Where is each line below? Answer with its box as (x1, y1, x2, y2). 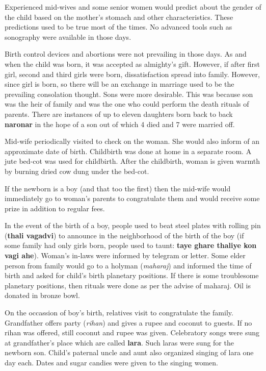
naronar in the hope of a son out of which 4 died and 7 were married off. (5, 118, 235, 129)
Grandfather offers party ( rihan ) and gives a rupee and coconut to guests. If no (5, 317, 252, 328)
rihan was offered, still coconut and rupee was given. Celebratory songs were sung (5, 327, 259, 338)
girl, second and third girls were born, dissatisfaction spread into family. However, (5, 68, 260, 79)
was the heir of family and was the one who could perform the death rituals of (5, 98, 249, 109)
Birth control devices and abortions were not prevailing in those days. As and (5, 48, 247, 59)
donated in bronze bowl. (5, 290, 80, 301)
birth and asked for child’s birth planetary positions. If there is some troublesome (5, 270, 259, 281)
